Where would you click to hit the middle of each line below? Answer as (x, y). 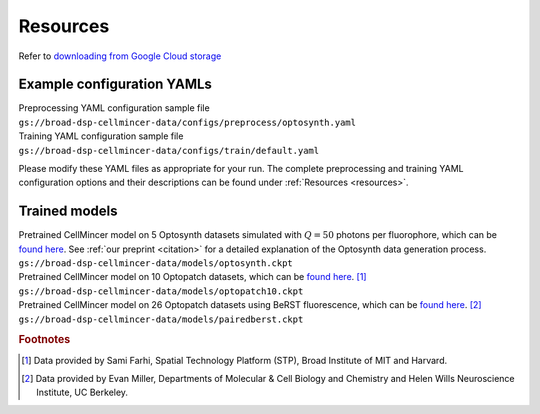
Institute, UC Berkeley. (82, 392)
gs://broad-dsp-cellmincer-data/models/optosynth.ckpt (156, 263)
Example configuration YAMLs (115, 84)
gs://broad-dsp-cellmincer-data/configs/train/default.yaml (169, 150)
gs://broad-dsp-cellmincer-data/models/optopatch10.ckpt (161, 291)
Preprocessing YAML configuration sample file (114, 108)
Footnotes (44, 340)
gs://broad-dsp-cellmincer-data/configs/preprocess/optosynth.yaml (187, 122)
